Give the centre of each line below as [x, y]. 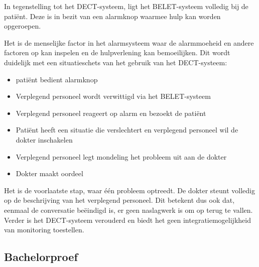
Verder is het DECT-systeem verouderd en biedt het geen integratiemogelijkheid [127, 220]
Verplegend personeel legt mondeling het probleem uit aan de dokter [121, 156]
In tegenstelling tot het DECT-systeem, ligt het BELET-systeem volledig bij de [126, 6]
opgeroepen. [23, 26]
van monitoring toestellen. [44, 230]
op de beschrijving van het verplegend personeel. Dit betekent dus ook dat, [119, 200]
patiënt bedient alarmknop [57, 79]
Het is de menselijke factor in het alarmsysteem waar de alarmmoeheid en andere [129, 42]
